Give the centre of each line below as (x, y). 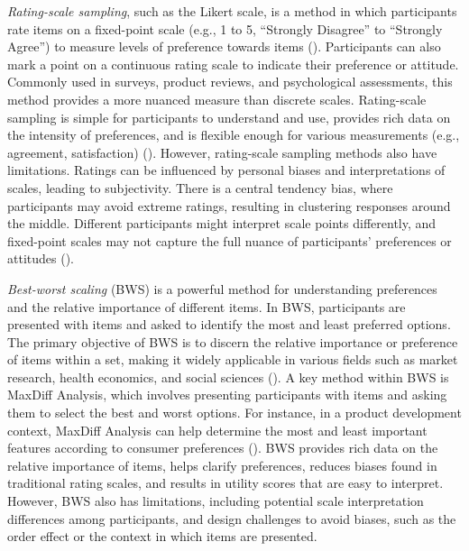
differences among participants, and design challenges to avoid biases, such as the (232, 518)
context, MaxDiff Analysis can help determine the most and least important (217, 430)
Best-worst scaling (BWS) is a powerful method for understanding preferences (222, 288)
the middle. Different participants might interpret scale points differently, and (222, 223)
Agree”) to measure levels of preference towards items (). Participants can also (224, 46)
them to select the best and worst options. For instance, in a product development (234, 413)
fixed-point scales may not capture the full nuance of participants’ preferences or (230, 240)
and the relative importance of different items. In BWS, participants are (207, 306)
